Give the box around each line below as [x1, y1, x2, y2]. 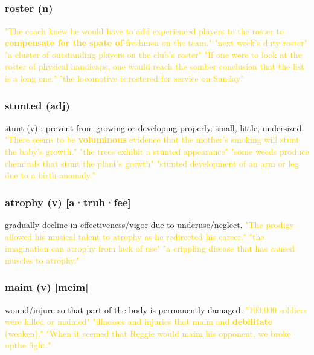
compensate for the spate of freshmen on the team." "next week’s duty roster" [5, 36, 307, 49]
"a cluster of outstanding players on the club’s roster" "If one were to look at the [5, 48, 302, 60]
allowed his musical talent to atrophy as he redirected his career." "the [5, 230, 264, 243]
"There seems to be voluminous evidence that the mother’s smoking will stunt [5, 133, 300, 146]
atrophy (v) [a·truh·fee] [5, 194, 131, 209]
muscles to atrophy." [5, 253, 80, 266]
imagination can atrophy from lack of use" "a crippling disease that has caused [5, 242, 295, 255]
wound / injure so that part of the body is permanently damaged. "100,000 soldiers [5, 303, 307, 316]
